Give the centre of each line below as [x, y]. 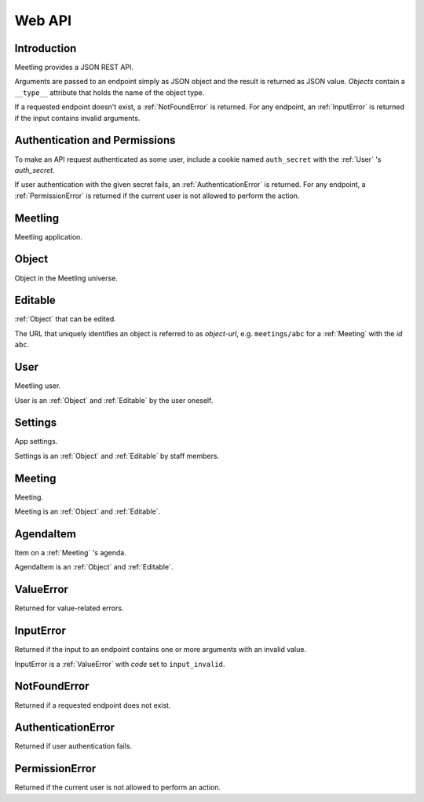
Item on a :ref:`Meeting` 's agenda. [71, 553]
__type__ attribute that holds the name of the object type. [110, 92]
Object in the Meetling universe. [66, 278]
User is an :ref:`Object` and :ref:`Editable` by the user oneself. [114, 400]
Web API [43, 20]
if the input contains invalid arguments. [77, 118]
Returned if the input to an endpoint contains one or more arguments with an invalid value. [160, 650]
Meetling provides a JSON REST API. [74, 68]
